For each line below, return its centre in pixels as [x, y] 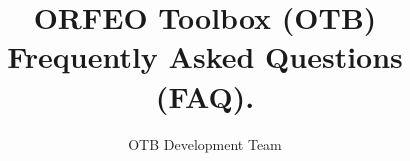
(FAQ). [205, 95]
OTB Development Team [205, 143]
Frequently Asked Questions [205, 56]
